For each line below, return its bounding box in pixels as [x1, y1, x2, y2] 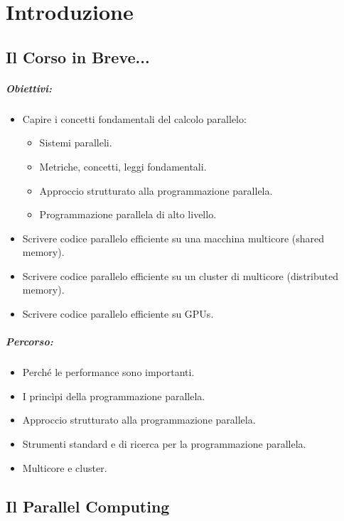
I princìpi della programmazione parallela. [22, 388, 205, 403]
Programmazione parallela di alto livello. [39, 207, 217, 222]
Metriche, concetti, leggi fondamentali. [39, 159, 207, 173]
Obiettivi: [6, 80, 53, 95]
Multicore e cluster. [22, 460, 107, 475]
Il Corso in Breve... [6, 45, 150, 68]
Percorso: [6, 334, 53, 349]
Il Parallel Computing [6, 495, 170, 517]
